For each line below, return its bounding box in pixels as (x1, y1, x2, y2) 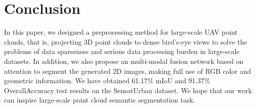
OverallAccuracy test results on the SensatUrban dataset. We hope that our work (4, 85, 252, 95)
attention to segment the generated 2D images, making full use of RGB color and (4, 65, 251, 76)
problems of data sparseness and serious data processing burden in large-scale (4, 46, 240, 56)
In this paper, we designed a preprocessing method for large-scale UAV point (4, 27, 238, 37)
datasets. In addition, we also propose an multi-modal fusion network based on (4, 55, 244, 66)
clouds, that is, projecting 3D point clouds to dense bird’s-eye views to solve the (4, 36, 248, 47)
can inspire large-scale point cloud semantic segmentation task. (4, 95, 195, 105)
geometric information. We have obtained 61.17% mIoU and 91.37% (4, 75, 210, 86)
